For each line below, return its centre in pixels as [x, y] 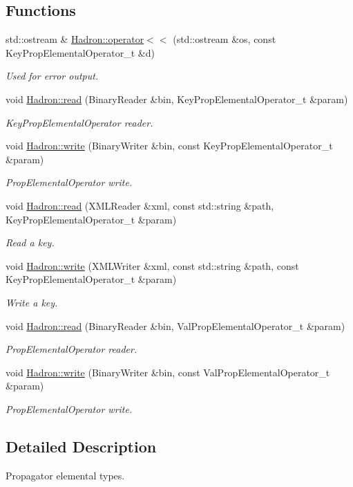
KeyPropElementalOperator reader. [79, 122]
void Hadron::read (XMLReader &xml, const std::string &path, [140, 205]
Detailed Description [81, 446]
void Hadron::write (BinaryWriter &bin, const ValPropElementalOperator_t [168, 372]
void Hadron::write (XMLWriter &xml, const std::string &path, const [152, 265]
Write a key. [32, 302]
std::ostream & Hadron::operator [75, 39]
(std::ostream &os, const [225, 39]
